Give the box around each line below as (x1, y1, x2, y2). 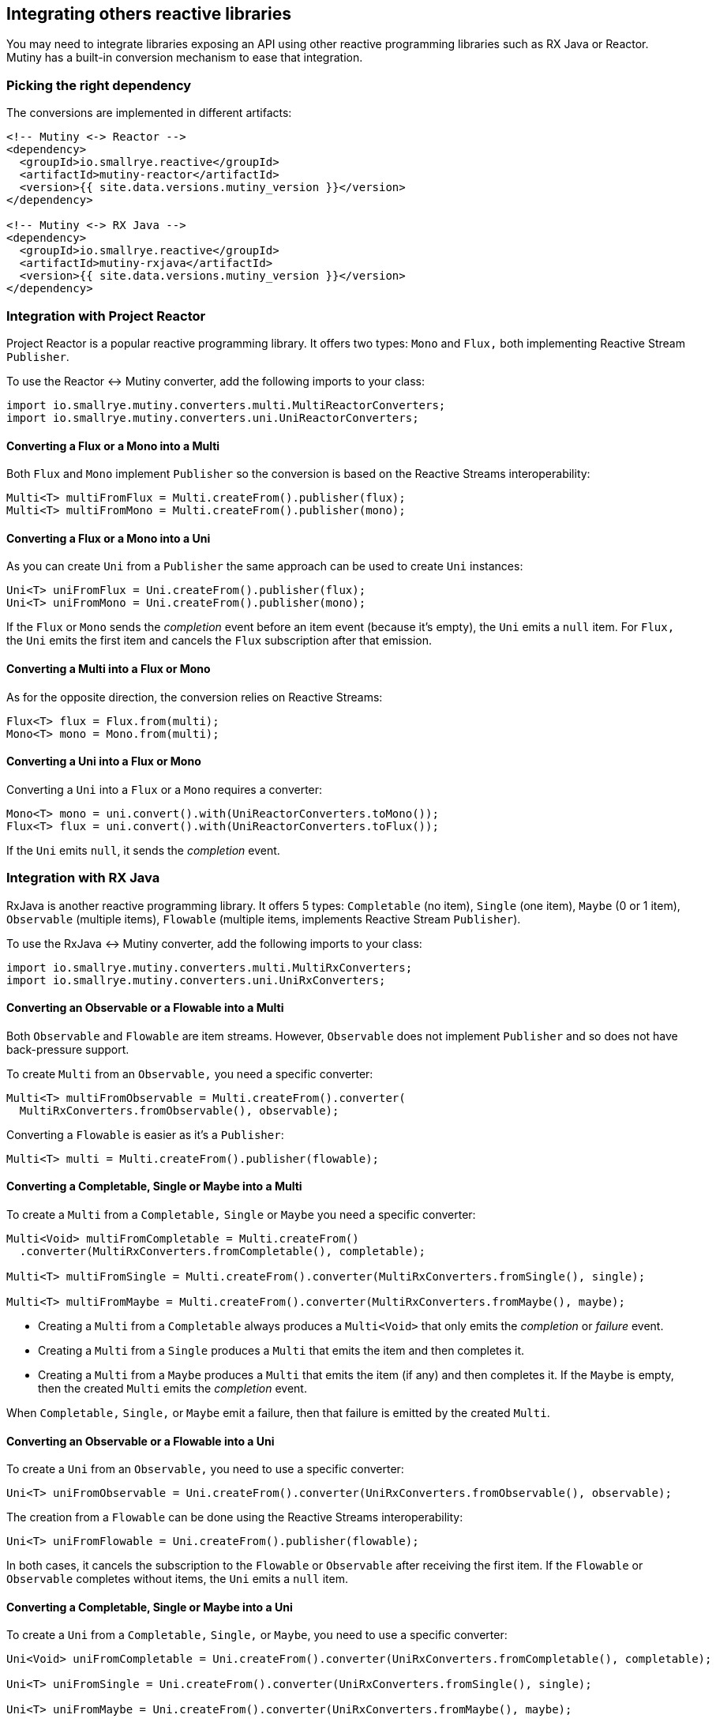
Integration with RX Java (6, 870, 160, 886)
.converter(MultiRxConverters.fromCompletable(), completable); (19, 1244, 426, 1258)
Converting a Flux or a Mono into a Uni (6, 531, 211, 545)
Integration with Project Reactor (6, 307, 206, 324)
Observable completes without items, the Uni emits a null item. (6, 1572, 349, 1586)
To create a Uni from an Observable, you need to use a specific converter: (6, 1462, 404, 1476)
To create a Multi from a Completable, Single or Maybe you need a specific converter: (6, 1207, 476, 1221)
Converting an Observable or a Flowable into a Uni (6, 1434, 275, 1448)
